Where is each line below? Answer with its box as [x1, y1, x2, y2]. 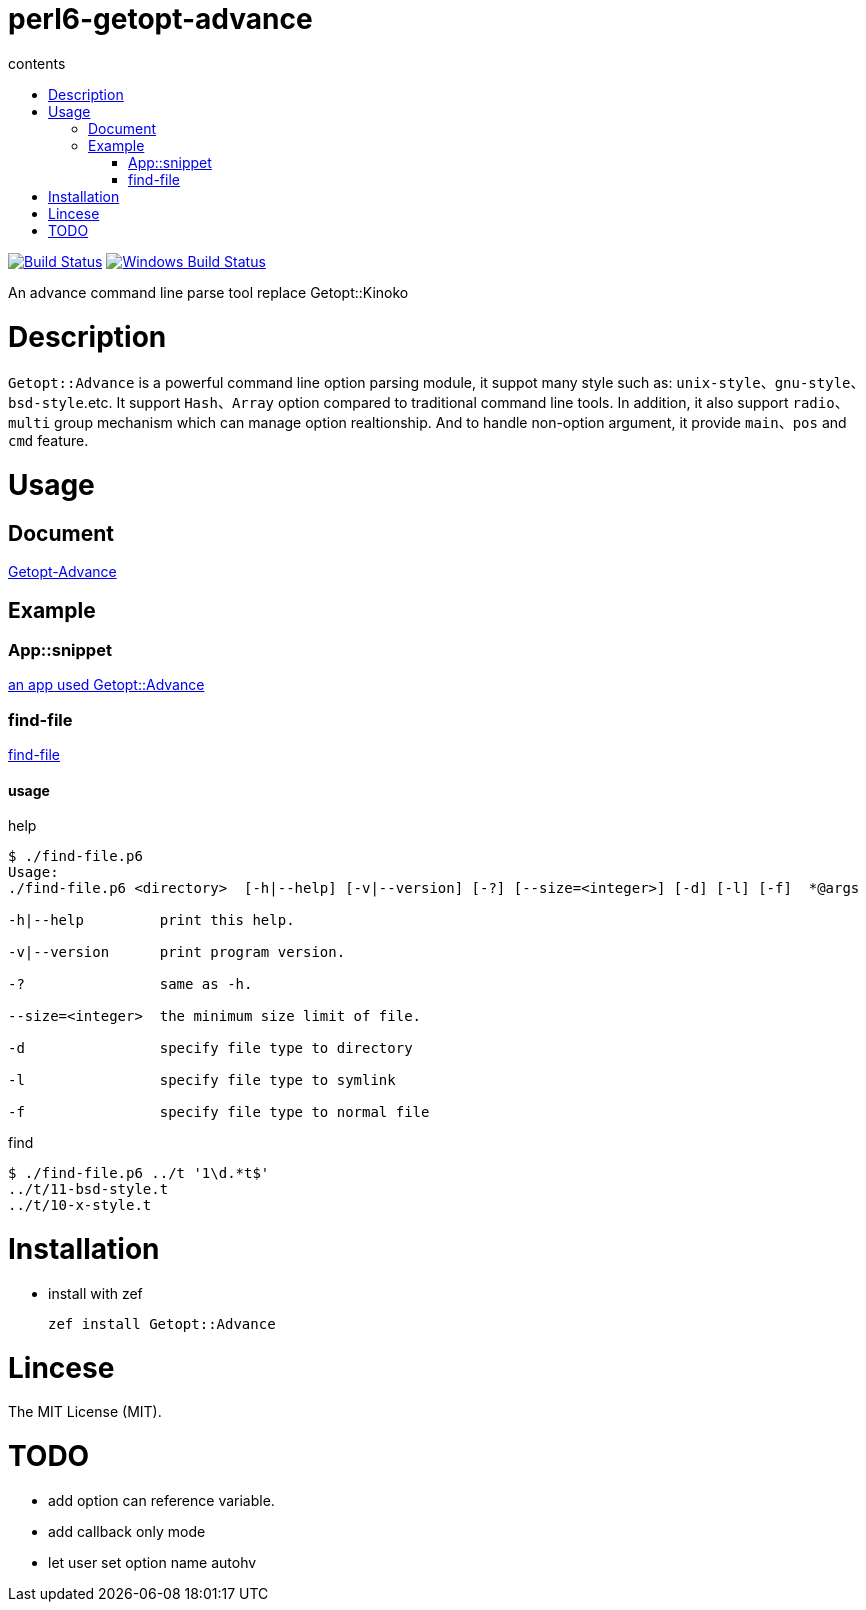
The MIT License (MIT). [8, 1403, 162, 1421]
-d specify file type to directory [8, 1040, 413, 1057]
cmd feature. [8, 432, 89, 450]
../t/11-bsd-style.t [8, 1181, 169, 1198]
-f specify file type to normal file [8, 1104, 430, 1121]
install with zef [48, 1284, 143, 1302]
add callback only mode [48, 1522, 206, 1540]
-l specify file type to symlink [8, 1072, 396, 1089]
